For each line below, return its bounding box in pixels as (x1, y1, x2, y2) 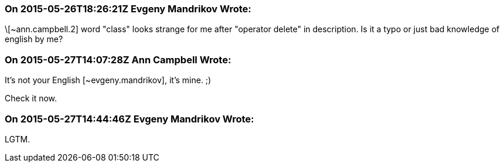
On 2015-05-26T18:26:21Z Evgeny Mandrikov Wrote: (5, 3, 251, 15)
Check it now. (5, 93, 57, 104)
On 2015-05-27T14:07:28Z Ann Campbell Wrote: (5, 53, 231, 66)
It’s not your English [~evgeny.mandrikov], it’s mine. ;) (5, 75, 212, 86)
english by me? (5, 34, 63, 45)
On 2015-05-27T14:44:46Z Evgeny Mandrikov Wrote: (5, 113, 254, 125)
